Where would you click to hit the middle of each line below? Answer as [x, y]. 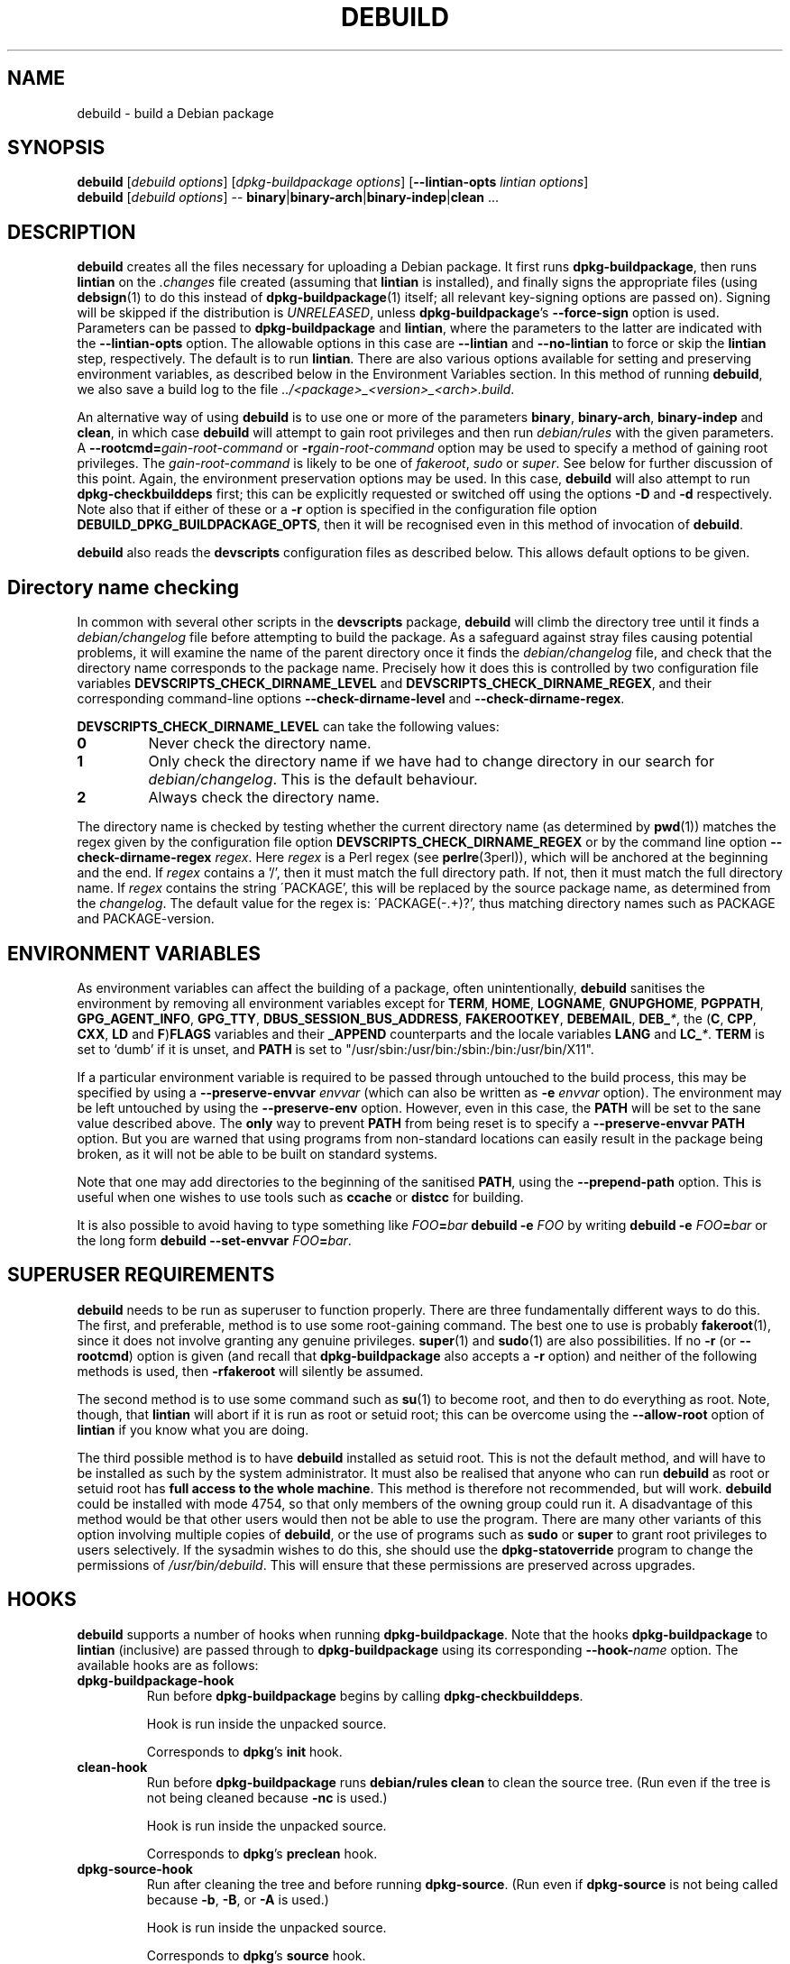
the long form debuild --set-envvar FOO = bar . [214, 1240]
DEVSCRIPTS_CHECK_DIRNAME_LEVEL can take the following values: [288, 727]
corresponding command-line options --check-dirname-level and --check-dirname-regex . [351, 699]
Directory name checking [124, 587]
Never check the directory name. [260, 743]
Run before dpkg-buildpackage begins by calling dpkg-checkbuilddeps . [365, 1695]
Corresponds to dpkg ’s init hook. [244, 1751]
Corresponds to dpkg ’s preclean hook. [262, 1853]
